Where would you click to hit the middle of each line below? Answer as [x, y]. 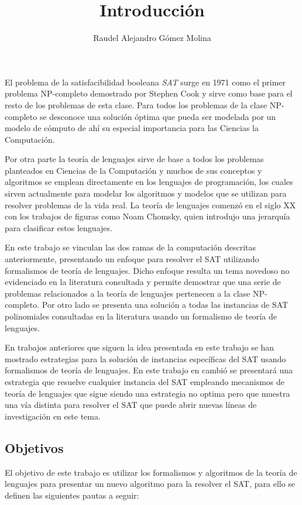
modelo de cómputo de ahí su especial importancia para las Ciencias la [132, 128]
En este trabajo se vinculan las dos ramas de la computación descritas [130, 247]
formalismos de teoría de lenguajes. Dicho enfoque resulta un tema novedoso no [147, 270]
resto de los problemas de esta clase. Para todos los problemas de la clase [136, 104]
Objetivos [34, 447]
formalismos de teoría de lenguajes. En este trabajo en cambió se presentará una [149, 370]
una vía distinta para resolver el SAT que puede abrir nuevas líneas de [131, 405]
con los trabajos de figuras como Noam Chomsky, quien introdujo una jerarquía [147, 216]
